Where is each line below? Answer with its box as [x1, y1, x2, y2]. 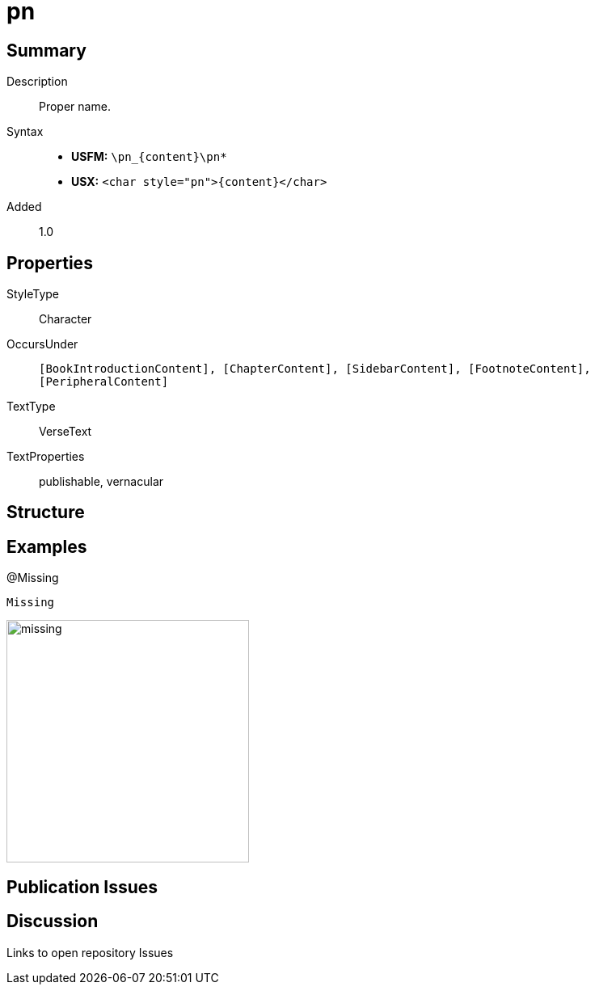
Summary [6, 40, 87, 61]
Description [6, 74, 68, 89]
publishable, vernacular [39, 474, 164, 489]
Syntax [6, 124, 44, 139]
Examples [6, 536, 87, 557]
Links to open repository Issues [6, 945, 174, 959]
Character [39, 312, 92, 327]
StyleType [6, 287, 59, 302]
